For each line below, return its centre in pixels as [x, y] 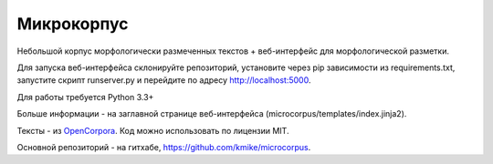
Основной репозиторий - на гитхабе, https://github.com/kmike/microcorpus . [164, 147]
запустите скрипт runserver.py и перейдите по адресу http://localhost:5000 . [164, 80]
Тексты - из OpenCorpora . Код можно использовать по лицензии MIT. [153, 130]
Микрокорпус [73, 24]
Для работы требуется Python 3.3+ [85, 97]
